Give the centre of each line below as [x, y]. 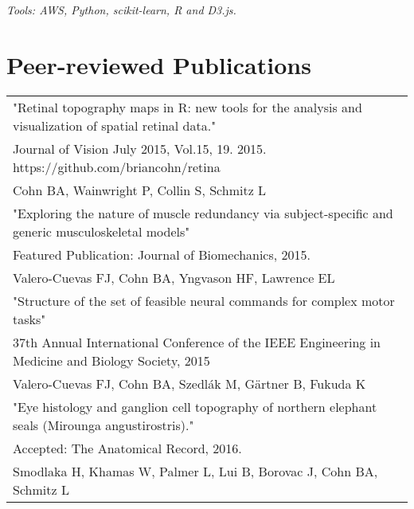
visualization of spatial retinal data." [115, 125]
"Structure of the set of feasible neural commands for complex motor [204, 300]
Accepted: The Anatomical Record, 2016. [127, 448]
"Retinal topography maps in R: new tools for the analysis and [187, 107]
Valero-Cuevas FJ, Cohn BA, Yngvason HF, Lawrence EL [174, 277]
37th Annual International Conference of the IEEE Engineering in [197, 342]
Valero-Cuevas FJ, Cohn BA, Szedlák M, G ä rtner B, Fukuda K [189, 383]
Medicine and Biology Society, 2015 [111, 360]
